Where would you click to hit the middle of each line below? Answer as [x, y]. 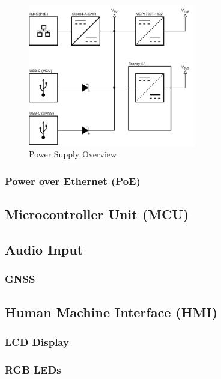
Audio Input [44, 249]
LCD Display [37, 341]
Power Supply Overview [73, 154]
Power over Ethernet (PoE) [73, 180]
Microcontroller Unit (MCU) [97, 214]
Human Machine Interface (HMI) [111, 312]
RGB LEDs [33, 369]
